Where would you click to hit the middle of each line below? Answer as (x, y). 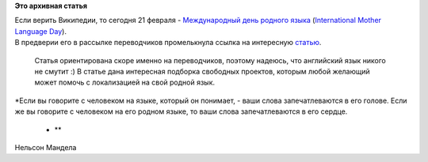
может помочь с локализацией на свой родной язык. (125, 82)
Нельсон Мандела (46, 147)
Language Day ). (41, 31)
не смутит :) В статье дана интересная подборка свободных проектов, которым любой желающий (202, 71)
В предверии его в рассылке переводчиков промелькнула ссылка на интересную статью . (168, 43)
